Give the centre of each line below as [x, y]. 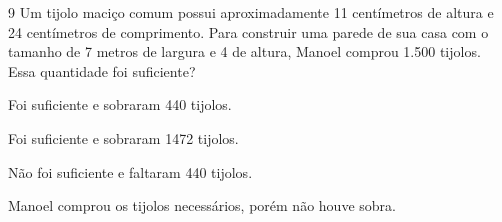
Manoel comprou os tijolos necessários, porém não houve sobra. [202, 205]
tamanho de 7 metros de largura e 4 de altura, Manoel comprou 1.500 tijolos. [244, 51]
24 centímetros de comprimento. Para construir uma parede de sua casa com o [248, 31]
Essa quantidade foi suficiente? [102, 70]
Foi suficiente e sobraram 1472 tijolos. [123, 137]
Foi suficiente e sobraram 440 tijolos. [120, 104]
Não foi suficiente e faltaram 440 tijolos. [130, 171]
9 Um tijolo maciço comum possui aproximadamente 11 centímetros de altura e [251, 12]
